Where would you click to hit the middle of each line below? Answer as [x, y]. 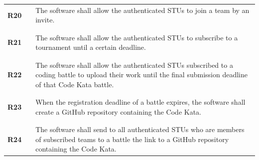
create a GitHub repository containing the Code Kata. [118, 111]
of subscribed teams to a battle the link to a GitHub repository [132, 139]
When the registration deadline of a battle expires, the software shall [140, 102]
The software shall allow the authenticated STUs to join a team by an [142, 10]
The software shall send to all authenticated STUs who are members [140, 129]
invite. [45, 20]
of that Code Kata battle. [75, 84]
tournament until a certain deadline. [91, 47]
